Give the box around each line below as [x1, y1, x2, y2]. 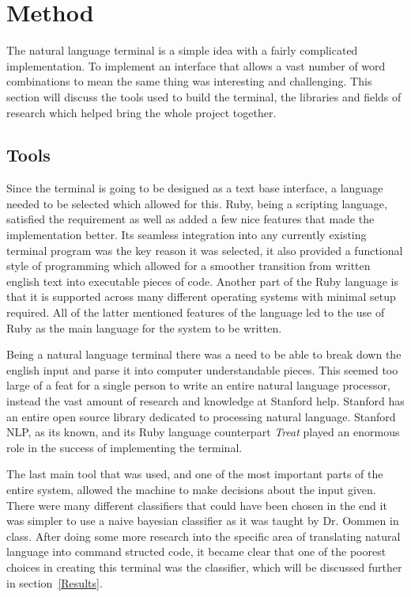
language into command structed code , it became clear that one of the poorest [6, 543, 386, 560]
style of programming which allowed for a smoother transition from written [6, 257, 371, 274]
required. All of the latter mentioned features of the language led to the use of [6, 304, 385, 321]
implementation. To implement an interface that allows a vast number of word [6, 57, 386, 74]
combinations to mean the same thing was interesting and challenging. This [6, 73, 372, 89]
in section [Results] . [6, 574, 103, 591]
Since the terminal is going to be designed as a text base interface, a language [6, 180, 383, 196]
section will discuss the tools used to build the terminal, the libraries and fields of [6, 88, 402, 105]
